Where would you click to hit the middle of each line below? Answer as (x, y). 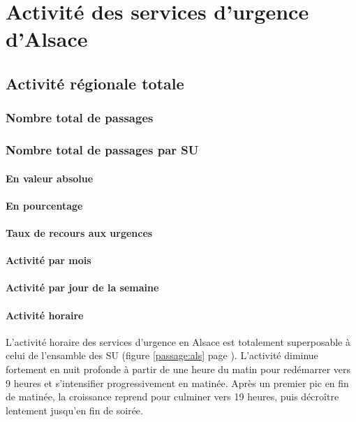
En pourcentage (44, 205)
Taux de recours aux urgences (79, 233)
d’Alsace (47, 39)
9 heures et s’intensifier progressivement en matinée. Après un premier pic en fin (177, 383)
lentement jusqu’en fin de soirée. (74, 410)
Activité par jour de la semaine (82, 288)
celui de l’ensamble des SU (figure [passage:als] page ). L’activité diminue (162, 355)
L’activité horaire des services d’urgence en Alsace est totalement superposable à (178, 341)
